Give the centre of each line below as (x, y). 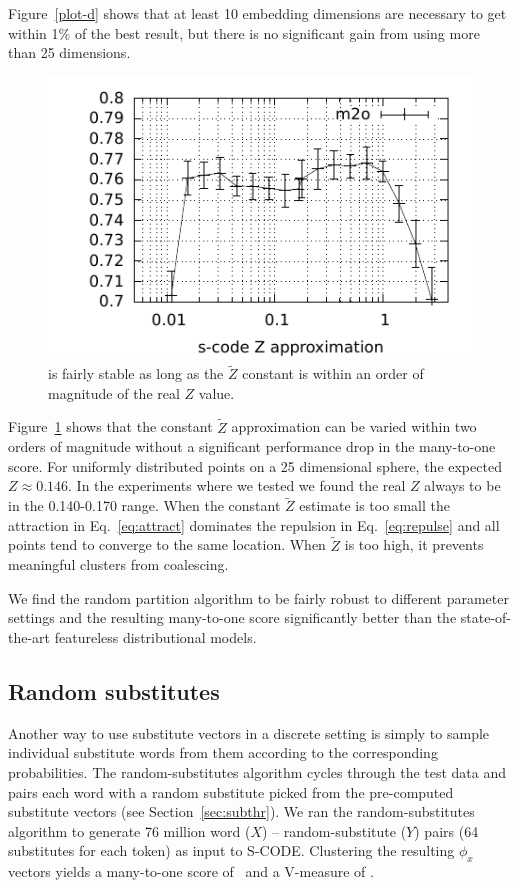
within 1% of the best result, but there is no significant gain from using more (244, 32)
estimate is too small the (374, 505)
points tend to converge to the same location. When (167, 544)
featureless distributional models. (155, 637)
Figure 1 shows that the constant (110, 426)
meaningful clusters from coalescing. (118, 564)
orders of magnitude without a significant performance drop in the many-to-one (252, 446)
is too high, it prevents (414, 544)
